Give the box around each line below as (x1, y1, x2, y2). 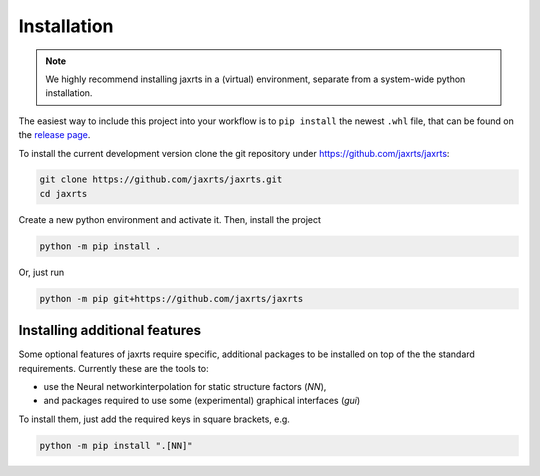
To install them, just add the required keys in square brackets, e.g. (18, 413, 290, 425)
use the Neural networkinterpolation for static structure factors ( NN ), (43, 381, 327, 393)
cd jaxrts (39, 188, 88, 199)
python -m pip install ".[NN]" (39, 440, 194, 451)
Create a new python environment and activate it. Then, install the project (18, 213, 322, 225)
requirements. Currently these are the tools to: (18, 362, 209, 374)
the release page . (18, 129, 91, 141)
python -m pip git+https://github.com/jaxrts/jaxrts (39, 293, 304, 304)
